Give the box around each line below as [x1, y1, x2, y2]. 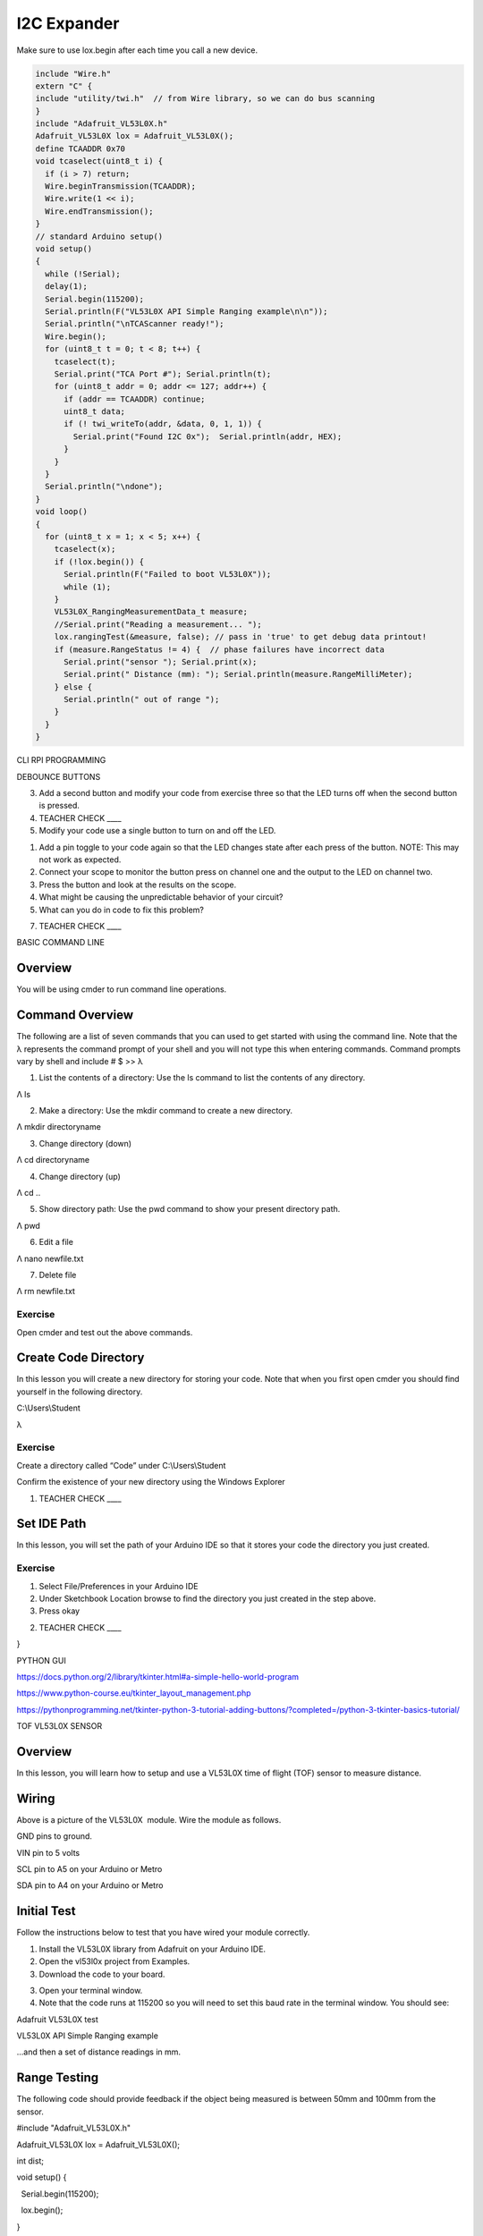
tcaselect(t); [54, 356, 116, 367]
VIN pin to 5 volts [16, 1847, 80, 1858]
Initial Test [16, 1903, 76, 1918]
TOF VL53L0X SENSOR [16, 1721, 103, 1732]
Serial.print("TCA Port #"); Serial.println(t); [54, 368, 272, 379]
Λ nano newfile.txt [16, 1253, 84, 1264]
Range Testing [16, 2071, 99, 2086]
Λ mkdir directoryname [16, 1122, 102, 1132]
